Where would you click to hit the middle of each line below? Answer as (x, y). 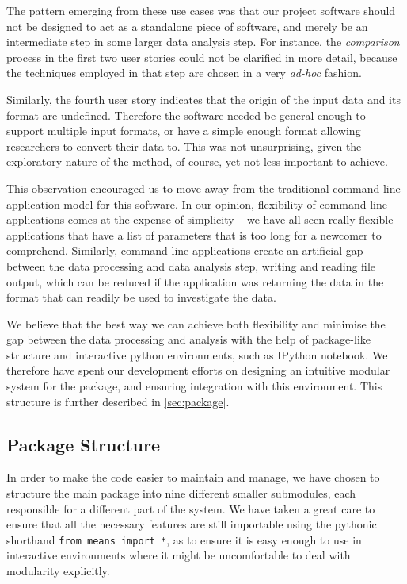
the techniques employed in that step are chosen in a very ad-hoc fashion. (184, 73)
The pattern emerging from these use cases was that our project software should (201, 10)
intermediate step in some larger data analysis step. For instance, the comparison (203, 42)
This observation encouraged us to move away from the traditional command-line (203, 188)
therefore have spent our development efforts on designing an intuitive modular (198, 370)
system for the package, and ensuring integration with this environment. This (194, 386)
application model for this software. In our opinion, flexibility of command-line (197, 204)
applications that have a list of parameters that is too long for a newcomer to (194, 234)
